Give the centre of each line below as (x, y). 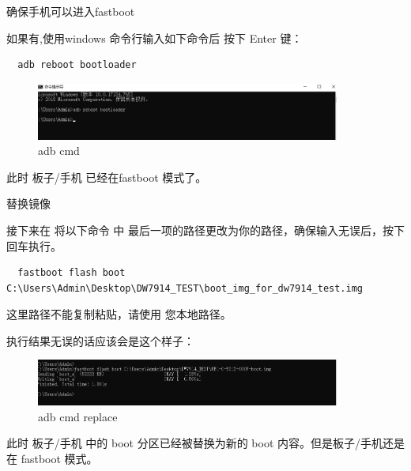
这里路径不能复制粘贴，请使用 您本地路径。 (119, 314)
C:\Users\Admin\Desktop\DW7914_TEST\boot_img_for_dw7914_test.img (185, 288)
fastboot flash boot (72, 273)
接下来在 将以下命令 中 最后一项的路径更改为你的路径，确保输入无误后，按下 (205, 230)
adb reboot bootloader (77, 65)
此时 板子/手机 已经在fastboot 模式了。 (107, 177)
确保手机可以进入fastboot (71, 11)
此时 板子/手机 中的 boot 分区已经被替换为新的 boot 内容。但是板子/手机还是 (205, 443)
